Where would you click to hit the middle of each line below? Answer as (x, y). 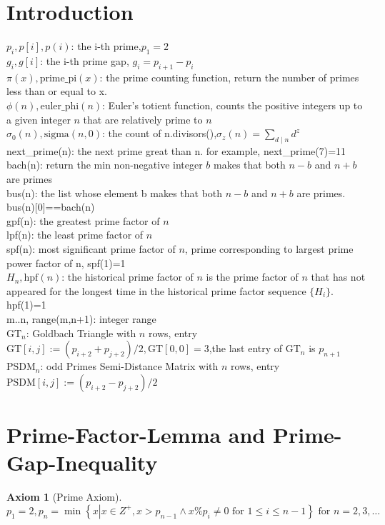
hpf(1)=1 (26, 305)
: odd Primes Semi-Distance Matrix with (129, 366)
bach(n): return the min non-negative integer (105, 165)
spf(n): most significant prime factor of (91, 249)
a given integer (39, 119)
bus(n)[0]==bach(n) (51, 207)
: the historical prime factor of (127, 277)
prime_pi (58, 78)
